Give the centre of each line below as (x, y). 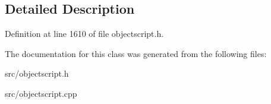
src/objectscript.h (37, 73)
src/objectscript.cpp (41, 93)
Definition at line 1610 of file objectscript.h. (84, 34)
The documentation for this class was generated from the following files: (136, 53)
